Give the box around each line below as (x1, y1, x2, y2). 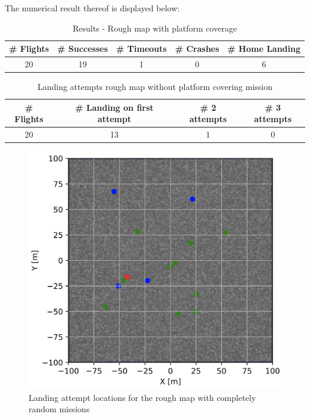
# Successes (57, 42, 108, 55)
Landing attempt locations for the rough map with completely (29, 391, 256, 403)
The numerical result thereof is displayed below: (5, 2, 180, 14)
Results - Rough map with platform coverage (72, 21, 237, 34)
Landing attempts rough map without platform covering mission (37, 80, 273, 93)
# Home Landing (227, 42, 301, 55)
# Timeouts (116, 42, 167, 55)
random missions (29, 403, 90, 415)
